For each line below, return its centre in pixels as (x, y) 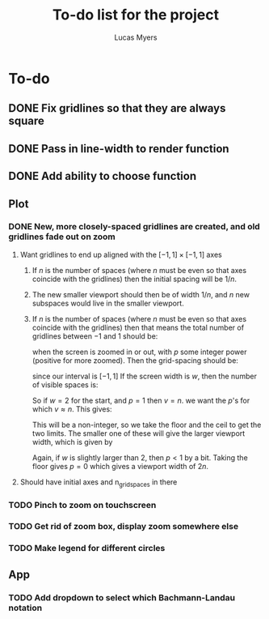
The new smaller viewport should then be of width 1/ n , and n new (141, 294)
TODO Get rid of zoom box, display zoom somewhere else (124, 527)
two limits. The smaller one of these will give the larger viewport (139, 433)
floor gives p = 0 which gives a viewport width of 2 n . (120, 466)
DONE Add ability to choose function (102, 176)
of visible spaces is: (65, 384)
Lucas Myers (136, 37)
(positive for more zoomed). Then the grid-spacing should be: (135, 360)
